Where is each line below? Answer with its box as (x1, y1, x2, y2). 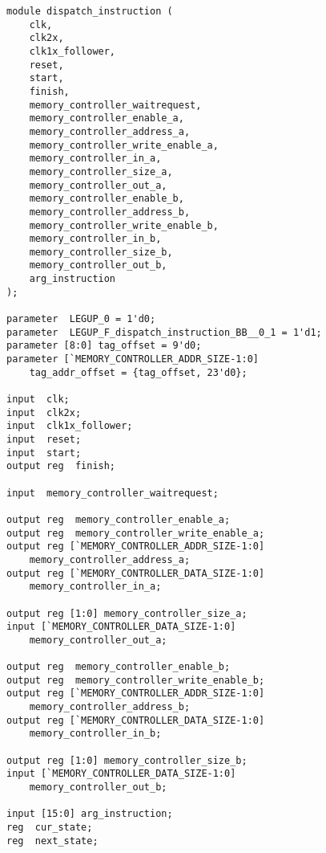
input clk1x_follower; (6, 420, 133, 432)
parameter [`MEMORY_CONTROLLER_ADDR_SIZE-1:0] (6, 353, 259, 365)
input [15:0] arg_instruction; (6, 808, 173, 820)
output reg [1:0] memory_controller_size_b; (6, 754, 248, 766)
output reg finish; (6, 460, 116, 472)
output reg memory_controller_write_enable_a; (6, 527, 265, 539)
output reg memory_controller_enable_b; (6, 661, 231, 673)
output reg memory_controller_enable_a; (6, 513, 231, 525)
